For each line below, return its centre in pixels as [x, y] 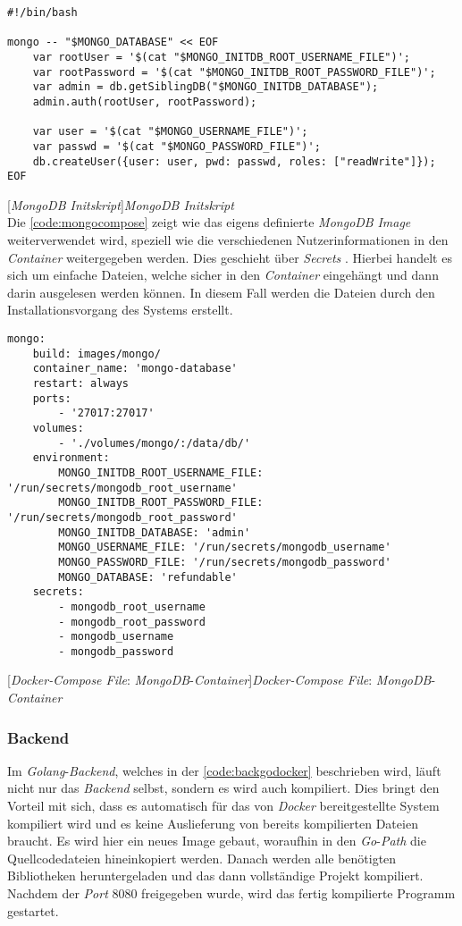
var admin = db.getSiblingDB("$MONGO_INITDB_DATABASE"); [206, 87]
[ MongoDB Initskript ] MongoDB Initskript [121, 204]
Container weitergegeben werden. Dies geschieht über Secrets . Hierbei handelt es [230, 257]
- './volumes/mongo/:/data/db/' [155, 443]
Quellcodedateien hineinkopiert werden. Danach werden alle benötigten [202, 858]
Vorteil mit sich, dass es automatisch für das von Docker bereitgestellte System [223, 806]
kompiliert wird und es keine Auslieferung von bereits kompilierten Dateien [213, 823]
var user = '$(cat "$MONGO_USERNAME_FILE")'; [170, 132]
